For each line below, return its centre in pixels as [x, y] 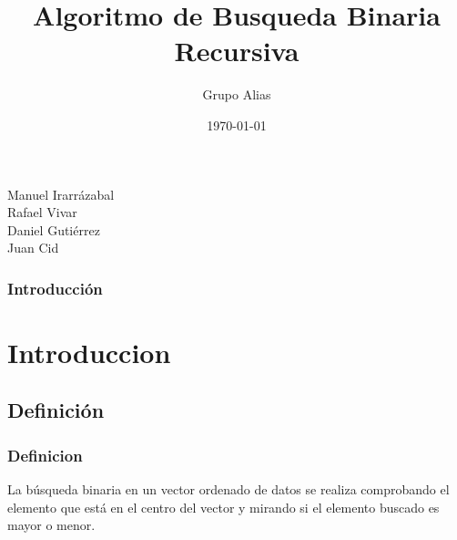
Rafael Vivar [42, 212]
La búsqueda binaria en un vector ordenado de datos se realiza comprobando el [228, 489]
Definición [56, 410]
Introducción [55, 288]
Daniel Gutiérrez [54, 229]
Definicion [45, 455]
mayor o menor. [51, 525]
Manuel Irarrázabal [61, 194]
